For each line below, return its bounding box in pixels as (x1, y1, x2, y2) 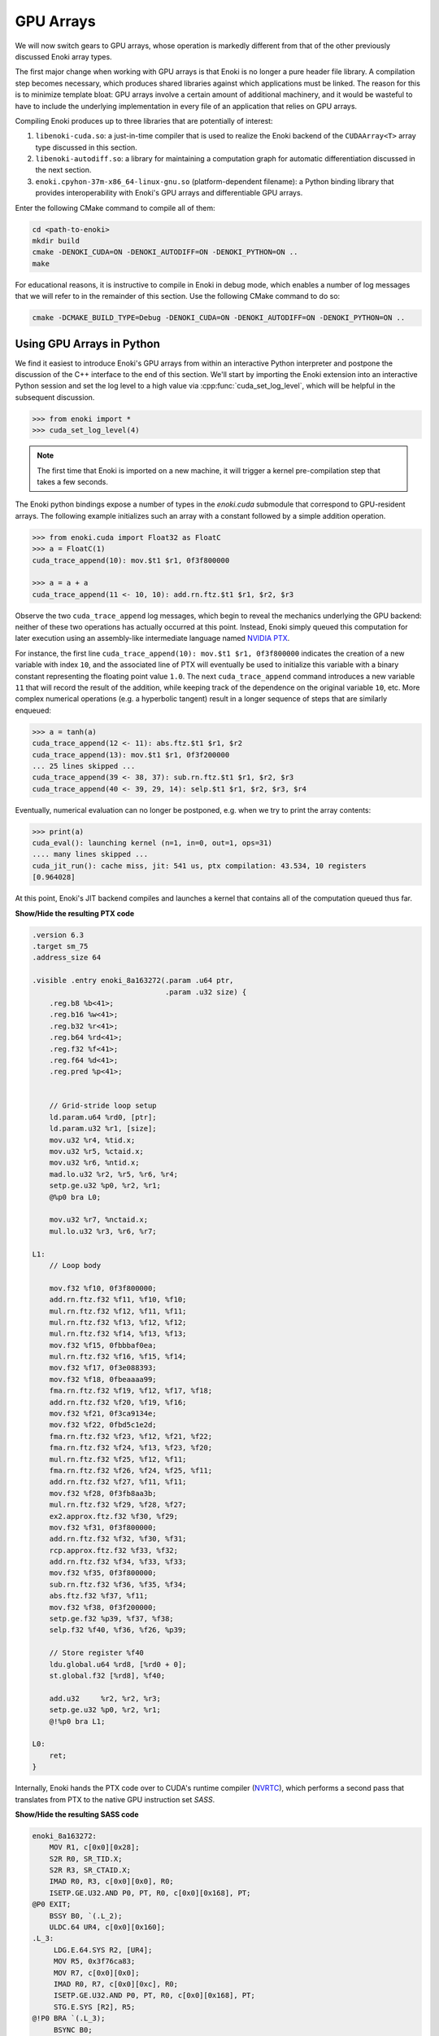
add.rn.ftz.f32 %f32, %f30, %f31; (49, 1534, 187, 1543)
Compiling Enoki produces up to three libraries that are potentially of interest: (15, 116, 273, 125)
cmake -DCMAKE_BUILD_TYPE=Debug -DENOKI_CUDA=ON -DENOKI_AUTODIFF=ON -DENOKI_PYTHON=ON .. (32, 314, 406, 323)
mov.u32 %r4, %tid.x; (49, 1135, 136, 1144)
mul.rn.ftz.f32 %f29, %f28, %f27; (49, 1500, 187, 1510)
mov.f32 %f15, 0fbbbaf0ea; (49, 1341, 158, 1349)
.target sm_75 (32, 941, 89, 950)
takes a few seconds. (37, 476, 109, 486)
